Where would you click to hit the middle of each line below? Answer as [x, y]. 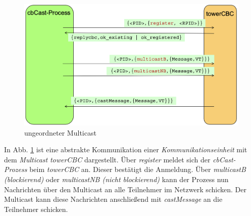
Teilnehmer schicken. [36, 209]
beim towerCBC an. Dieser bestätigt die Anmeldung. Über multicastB [138, 169]
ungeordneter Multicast [60, 132]
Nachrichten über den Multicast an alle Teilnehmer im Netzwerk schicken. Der [125, 189]
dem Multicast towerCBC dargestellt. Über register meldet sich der [107, 159]
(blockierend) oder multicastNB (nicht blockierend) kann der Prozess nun [116, 179]
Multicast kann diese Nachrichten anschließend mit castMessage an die [113, 199]
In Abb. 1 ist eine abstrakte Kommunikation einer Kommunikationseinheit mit [126, 149]
